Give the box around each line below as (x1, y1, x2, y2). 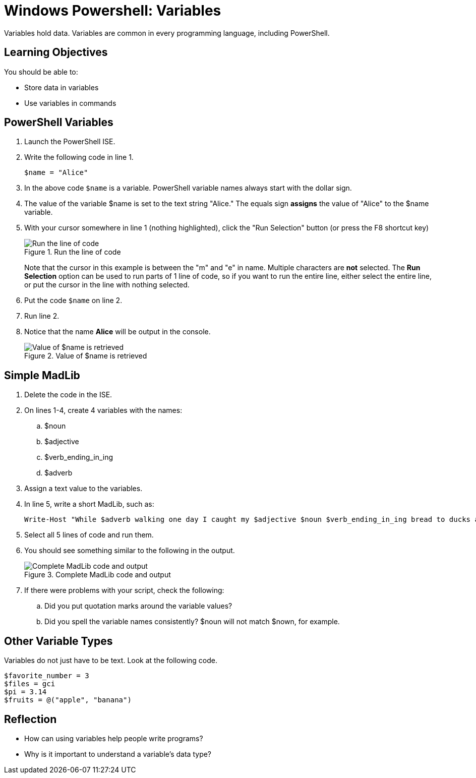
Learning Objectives (4, 46, 108, 59)
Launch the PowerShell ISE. (24, 137, 115, 146)
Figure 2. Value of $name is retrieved (24, 351, 147, 361)
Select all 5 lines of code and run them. (24, 530, 154, 540)
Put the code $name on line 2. (24, 296, 123, 305)
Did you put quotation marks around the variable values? (44, 602, 232, 611)
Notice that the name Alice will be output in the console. (24, 327, 211, 336)
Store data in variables (24, 83, 99, 92)
